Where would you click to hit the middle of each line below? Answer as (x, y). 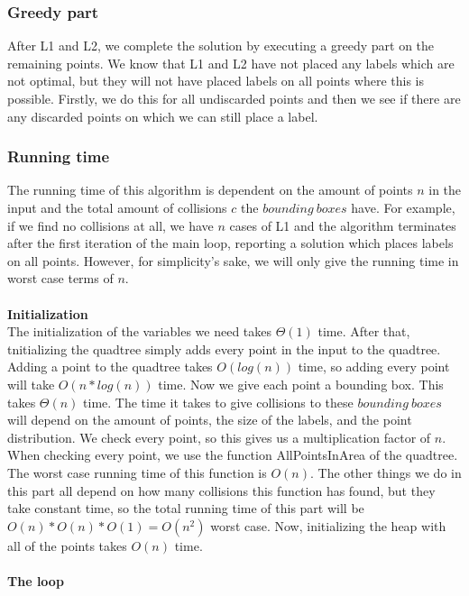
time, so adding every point (374, 367)
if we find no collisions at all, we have (110, 225)
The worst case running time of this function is (137, 472)
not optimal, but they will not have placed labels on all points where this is (216, 81)
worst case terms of (60, 278)
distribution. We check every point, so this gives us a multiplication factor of (219, 437)
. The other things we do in (386, 472)
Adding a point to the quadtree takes (110, 367)
